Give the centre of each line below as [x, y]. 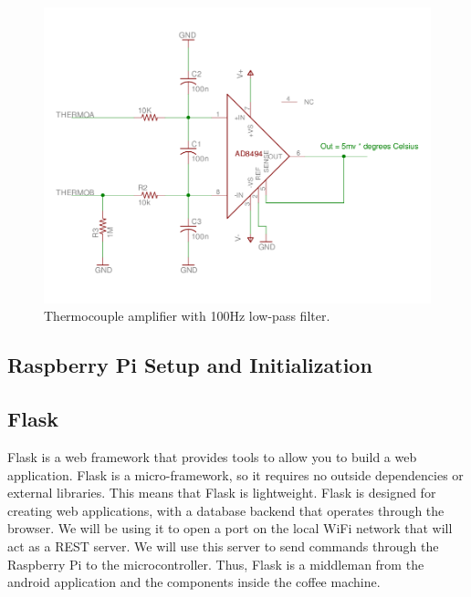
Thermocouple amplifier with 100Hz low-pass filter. [187, 316]
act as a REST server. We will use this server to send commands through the [223, 546]
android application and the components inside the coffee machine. [194, 582]
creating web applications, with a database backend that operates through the [226, 510]
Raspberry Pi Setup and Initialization [190, 365]
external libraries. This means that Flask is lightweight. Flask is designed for [222, 493]
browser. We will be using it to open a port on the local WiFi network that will [230, 528]
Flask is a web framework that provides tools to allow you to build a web [212, 457]
